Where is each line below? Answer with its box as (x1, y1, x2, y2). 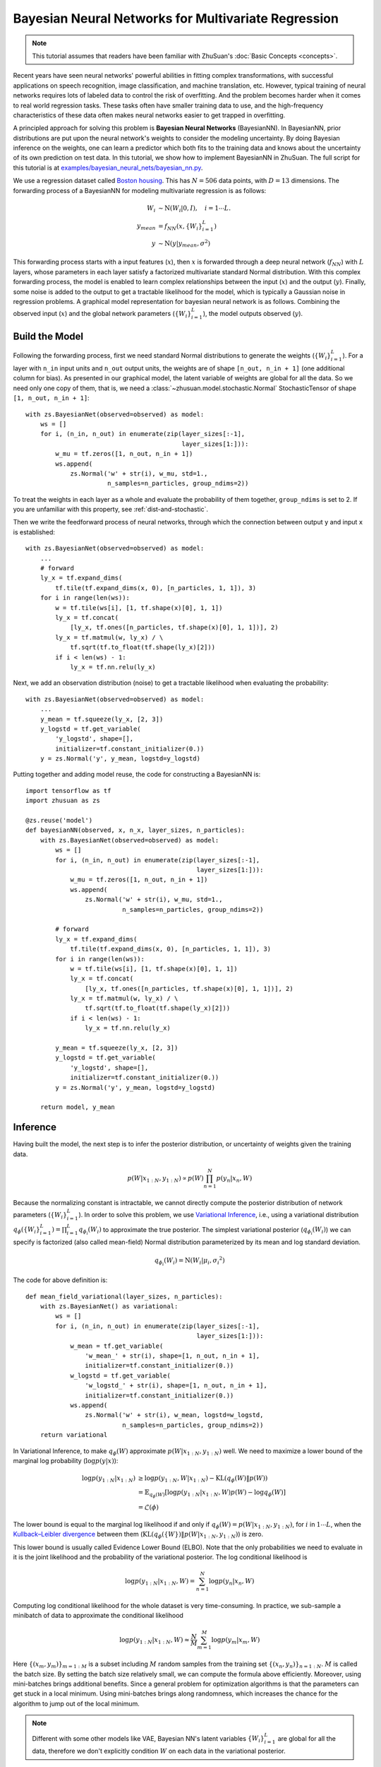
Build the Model (13, 331, 84, 343)
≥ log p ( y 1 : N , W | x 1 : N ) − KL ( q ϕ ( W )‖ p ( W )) (138, 1474, 268, 1484)
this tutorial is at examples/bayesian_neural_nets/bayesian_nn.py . (13, 163, 203, 172)
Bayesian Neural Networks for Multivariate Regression (13, 11, 339, 26)
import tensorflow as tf (25, 787, 111, 794)
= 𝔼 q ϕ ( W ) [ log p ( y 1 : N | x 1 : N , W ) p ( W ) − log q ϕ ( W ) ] (138, 1488, 286, 1498)
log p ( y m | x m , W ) (211, 1636, 260, 1645)
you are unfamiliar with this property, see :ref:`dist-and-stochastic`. (13, 505, 208, 514)
